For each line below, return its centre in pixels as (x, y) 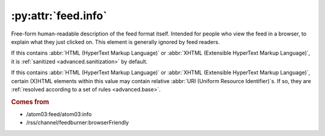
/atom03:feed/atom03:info (59, 114)
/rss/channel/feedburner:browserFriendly (78, 123)
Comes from (30, 102)
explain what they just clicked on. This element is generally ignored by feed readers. (115, 42)
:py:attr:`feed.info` (59, 16)
